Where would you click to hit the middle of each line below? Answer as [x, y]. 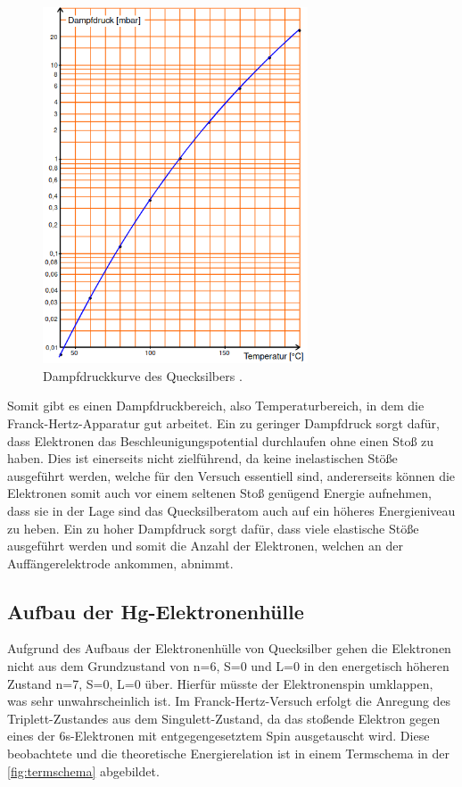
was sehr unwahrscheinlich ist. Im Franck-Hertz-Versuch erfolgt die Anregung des [229, 701]
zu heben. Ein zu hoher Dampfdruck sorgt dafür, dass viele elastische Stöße [213, 528]
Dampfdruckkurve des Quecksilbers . [143, 375]
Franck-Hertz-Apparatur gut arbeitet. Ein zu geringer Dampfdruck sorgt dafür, [223, 422]
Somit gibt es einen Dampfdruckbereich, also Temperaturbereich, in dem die [216, 406]
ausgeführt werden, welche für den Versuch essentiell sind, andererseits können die [231, 475]
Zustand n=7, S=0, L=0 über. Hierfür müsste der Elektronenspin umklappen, [220, 683]
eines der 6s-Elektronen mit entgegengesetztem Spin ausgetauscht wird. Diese [219, 736]
